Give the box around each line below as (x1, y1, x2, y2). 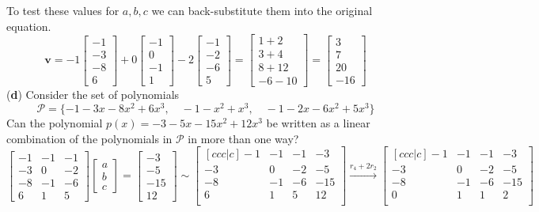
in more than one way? (188, 130, 299, 146)
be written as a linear (266, 114, 370, 131)
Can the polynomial (6, 114, 103, 131)
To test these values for (6, 2, 120, 18)
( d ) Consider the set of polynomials (6, 86, 180, 103)
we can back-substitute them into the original (151, 2, 373, 18)
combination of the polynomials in (6, 130, 173, 146)
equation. (6, 17, 51, 34)
